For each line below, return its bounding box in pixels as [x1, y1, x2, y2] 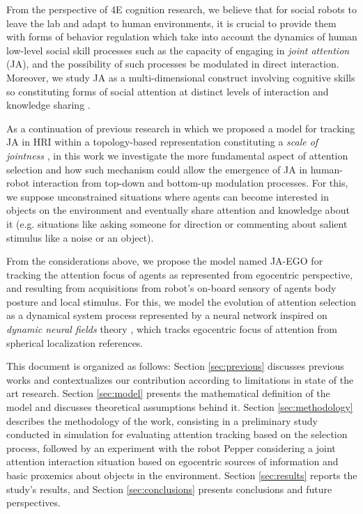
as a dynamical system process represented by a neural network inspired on [6, 308, 327, 322]
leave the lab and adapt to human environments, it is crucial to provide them [6, 15, 337, 30]
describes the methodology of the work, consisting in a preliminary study [6, 413, 318, 428]
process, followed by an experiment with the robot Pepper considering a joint [6, 440, 336, 455]
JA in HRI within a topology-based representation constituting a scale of [6, 134, 318, 149]
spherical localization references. [6, 335, 144, 350]
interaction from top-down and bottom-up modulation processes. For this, [32, 176, 348, 190]
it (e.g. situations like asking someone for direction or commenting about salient [6, 216, 348, 231]
